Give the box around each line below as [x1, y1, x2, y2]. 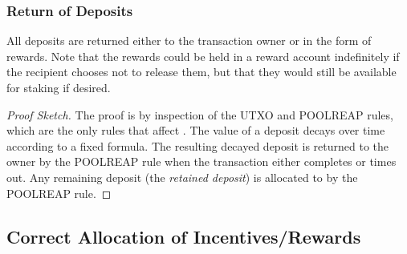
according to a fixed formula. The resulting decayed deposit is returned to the [6, 137, 389, 154]
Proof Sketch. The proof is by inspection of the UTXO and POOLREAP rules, [6, 106, 393, 123]
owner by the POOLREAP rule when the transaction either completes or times [6, 153, 397, 170]
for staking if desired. [6, 79, 111, 95]
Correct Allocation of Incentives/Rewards [6, 224, 361, 248]
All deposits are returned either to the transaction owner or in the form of [6, 32, 372, 49]
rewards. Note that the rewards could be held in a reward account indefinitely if [6, 47, 400, 64]
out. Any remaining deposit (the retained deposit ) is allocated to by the [6, 168, 358, 185]
